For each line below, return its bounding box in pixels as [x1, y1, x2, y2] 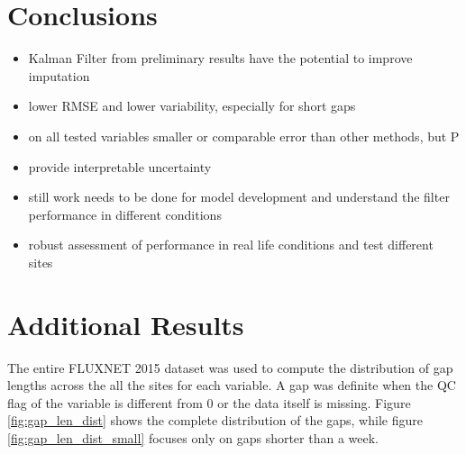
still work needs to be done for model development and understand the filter [28, 187, 450, 206]
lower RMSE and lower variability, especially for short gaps [28, 96, 356, 115]
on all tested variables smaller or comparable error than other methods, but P [28, 126, 460, 145]
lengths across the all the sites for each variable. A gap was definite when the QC [7, 376, 456, 395]
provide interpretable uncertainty [28, 157, 212, 176]
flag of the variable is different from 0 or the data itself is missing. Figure [7, 393, 411, 412]
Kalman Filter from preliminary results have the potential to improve [28, 49, 413, 68]
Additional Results [7, 305, 244, 342]
